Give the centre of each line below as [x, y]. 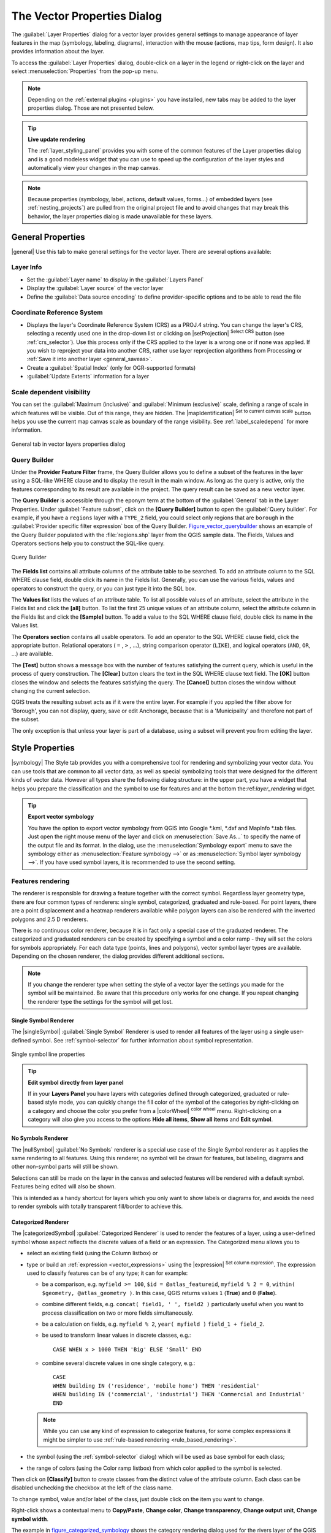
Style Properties [43, 748]
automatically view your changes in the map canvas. [94, 168]
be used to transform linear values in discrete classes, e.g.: [116, 1335]
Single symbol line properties [48, 1054]
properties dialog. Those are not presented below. [91, 108]
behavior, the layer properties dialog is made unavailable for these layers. [120, 216]
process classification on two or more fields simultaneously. [118, 1313]
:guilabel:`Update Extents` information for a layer [88, 377]
